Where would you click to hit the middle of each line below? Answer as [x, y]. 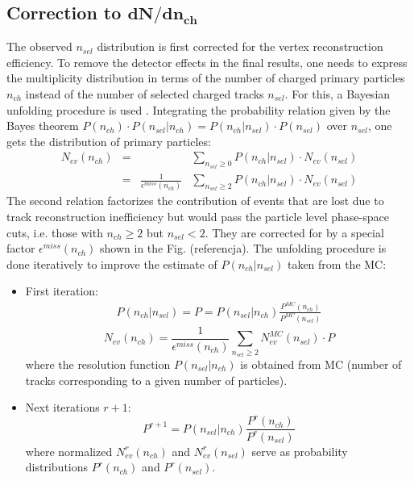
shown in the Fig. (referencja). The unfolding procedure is [243, 248]
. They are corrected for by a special [294, 232]
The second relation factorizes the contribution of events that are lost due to [195, 201]
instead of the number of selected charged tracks [145, 93]
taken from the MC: [337, 264]
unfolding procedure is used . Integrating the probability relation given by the [199, 109]
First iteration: [62, 291]
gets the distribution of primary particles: [109, 141]
